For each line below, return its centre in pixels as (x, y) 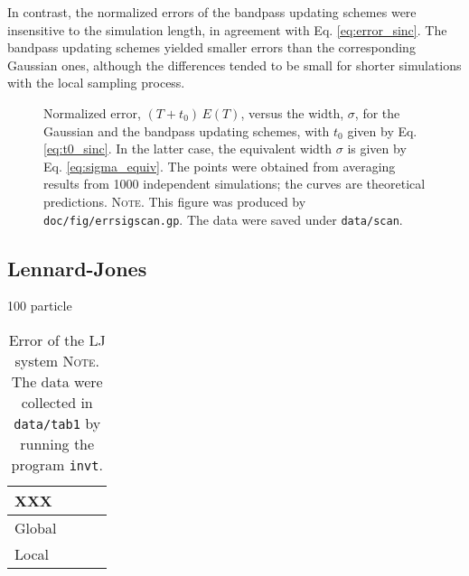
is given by (377, 149)
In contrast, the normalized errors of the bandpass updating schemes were (212, 12)
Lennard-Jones (77, 268)
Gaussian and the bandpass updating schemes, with (187, 130)
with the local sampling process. (96, 83)
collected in (57, 402)
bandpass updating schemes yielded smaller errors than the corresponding (211, 47)
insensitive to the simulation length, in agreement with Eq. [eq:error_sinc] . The (227, 29)
